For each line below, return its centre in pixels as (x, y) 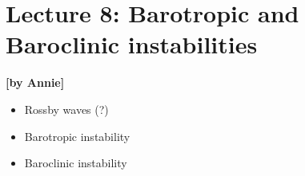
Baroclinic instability (76, 163)
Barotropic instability (77, 136)
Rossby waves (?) (66, 109)
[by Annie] (35, 82)
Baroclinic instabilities (132, 44)
